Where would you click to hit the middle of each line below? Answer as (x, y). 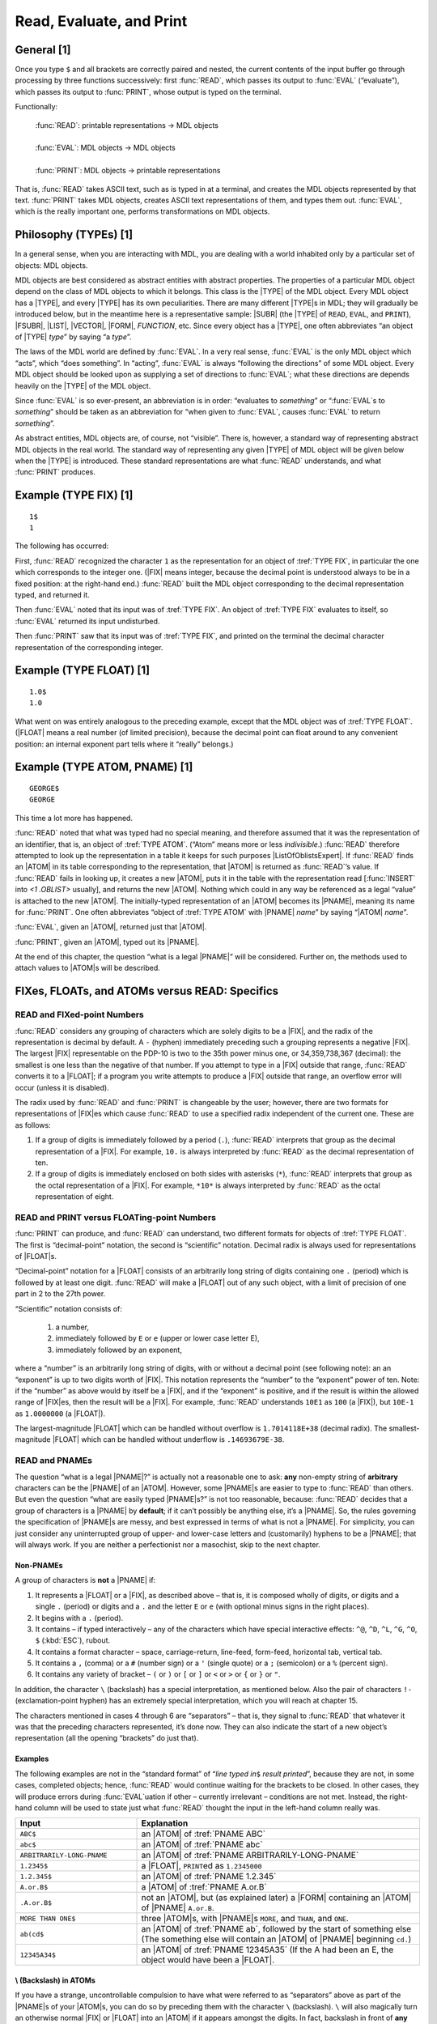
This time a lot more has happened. (74, 818)
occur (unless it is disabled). (62, 1087)
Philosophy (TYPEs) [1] (74, 235)
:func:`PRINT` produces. (55, 472)
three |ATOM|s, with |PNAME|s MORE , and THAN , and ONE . (245, 1919)
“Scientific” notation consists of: (69, 1308)
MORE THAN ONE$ (48, 1918)
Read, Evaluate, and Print (101, 21)
